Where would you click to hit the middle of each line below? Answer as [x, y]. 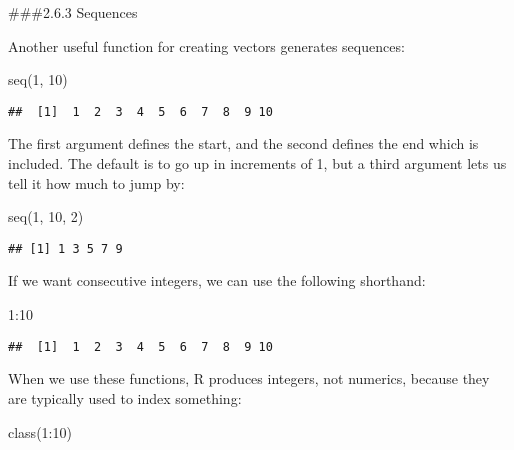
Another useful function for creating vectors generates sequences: [206, 45]
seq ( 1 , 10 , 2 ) [46, 216]
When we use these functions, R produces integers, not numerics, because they [249, 378]
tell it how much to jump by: [96, 182]
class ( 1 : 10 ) [40, 431]
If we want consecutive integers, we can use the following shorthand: [217, 280]
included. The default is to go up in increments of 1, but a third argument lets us [257, 163]
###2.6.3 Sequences [73, 12]
